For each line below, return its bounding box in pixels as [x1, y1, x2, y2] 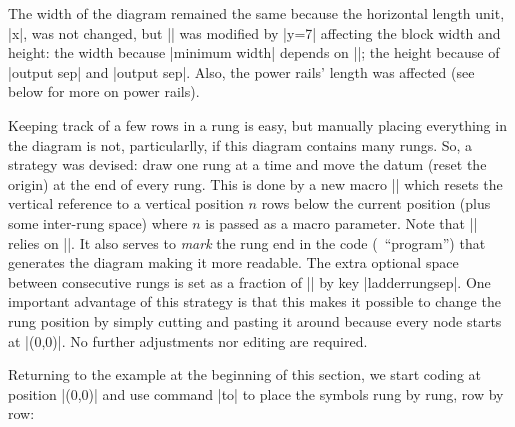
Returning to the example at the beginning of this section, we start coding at [8, 364, 482, 385]
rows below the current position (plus [261, 193, 491, 214]
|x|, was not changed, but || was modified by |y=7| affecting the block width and [8, 22, 501, 43]
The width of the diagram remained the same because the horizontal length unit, [8, 3, 505, 23]
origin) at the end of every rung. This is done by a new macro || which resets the [8, 173, 503, 194]
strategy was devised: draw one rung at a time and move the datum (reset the [8, 154, 487, 175]
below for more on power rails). [8, 81, 200, 102]
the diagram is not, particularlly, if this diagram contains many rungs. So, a [8, 134, 473, 155]
